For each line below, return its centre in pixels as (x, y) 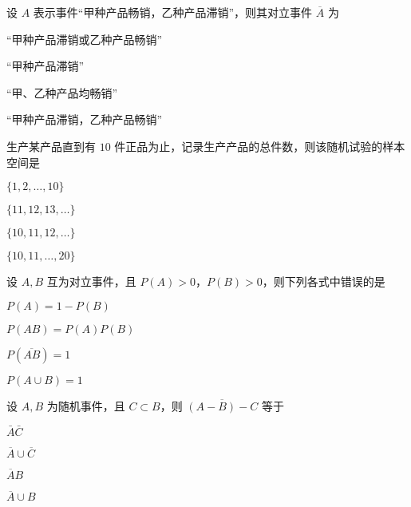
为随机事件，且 (86, 405)
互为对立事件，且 (91, 281)
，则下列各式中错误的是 (324, 281)
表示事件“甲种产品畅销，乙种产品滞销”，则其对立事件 (173, 12)
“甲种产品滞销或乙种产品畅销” (85, 39)
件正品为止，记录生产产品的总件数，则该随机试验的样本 (260, 146)
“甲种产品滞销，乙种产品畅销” (85, 119)
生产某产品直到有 (51, 146)
